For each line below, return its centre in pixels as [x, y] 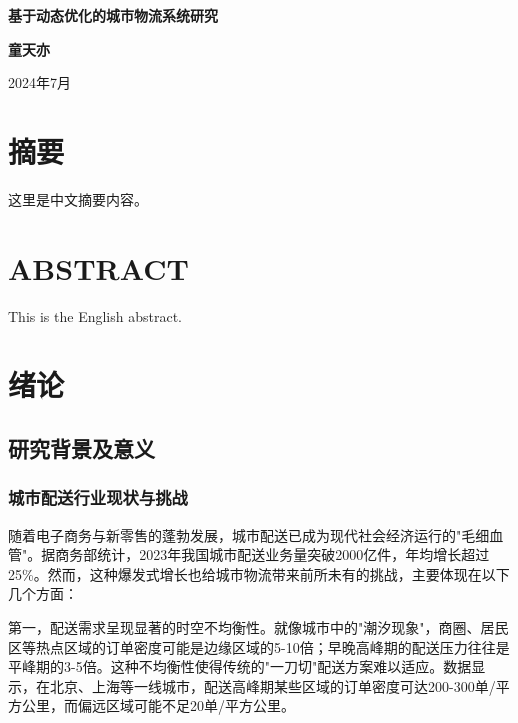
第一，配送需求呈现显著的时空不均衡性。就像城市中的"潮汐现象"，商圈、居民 [258, 626]
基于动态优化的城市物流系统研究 [113, 15]
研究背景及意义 [81, 447]
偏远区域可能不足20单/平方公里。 [186, 705]
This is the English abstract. [95, 315]
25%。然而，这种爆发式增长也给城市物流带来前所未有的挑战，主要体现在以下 [259, 573]
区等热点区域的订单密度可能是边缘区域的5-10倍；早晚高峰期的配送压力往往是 [259, 646]
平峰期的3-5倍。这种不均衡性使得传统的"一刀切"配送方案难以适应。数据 [240, 666]
